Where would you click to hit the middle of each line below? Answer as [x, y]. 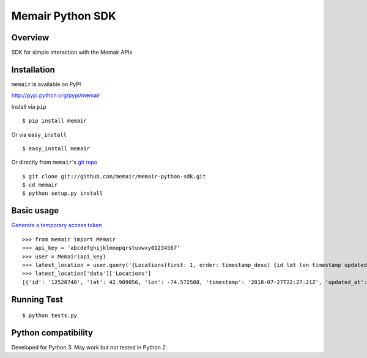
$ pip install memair [54, 121]
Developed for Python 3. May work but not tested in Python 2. [89, 348]
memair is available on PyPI [46, 84]
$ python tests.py [50, 316]
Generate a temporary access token [57, 225]
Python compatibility [52, 333]
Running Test [37, 299]
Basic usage [35, 211]
